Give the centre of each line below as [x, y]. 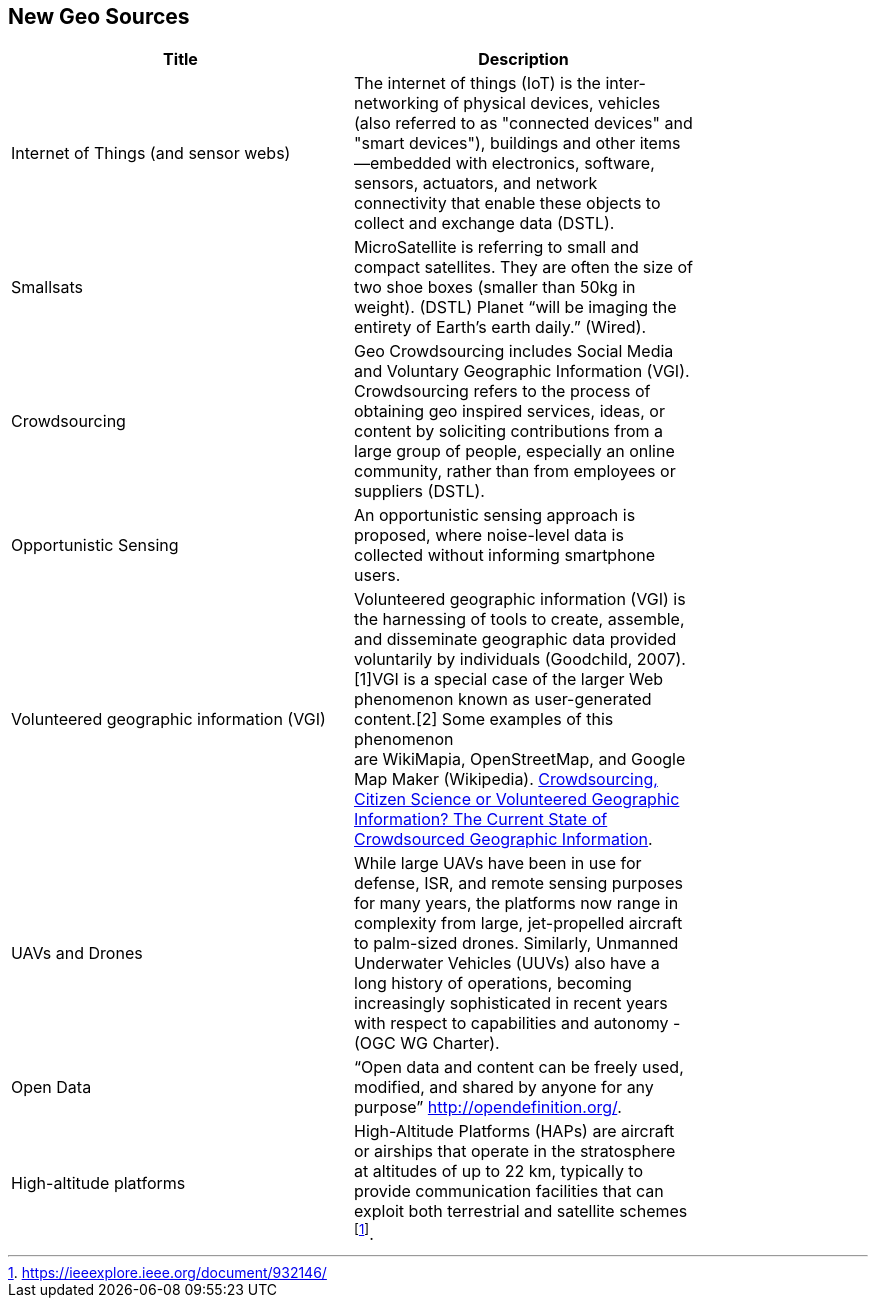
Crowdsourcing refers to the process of [502, 391]
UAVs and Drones [77, 953]
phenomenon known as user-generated [503, 699]
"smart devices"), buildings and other [495, 143]
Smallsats [47, 287]
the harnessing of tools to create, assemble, [519, 619]
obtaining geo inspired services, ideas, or [509, 411]
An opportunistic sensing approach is [495, 515]
